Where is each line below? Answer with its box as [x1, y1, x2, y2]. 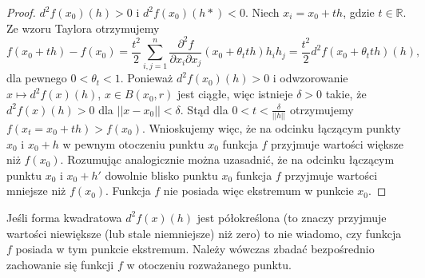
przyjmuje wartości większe [271, 135, 403, 152]
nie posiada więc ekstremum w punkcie [163, 182, 354, 199]
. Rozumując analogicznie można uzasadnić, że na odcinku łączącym [60, 151, 395, 168]
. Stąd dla [180, 101, 228, 117]
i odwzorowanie [272, 69, 348, 86]
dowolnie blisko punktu [105, 166, 218, 183]
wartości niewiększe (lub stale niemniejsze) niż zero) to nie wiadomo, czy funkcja [6, 224, 402, 241]
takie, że [325, 85, 367, 102]
